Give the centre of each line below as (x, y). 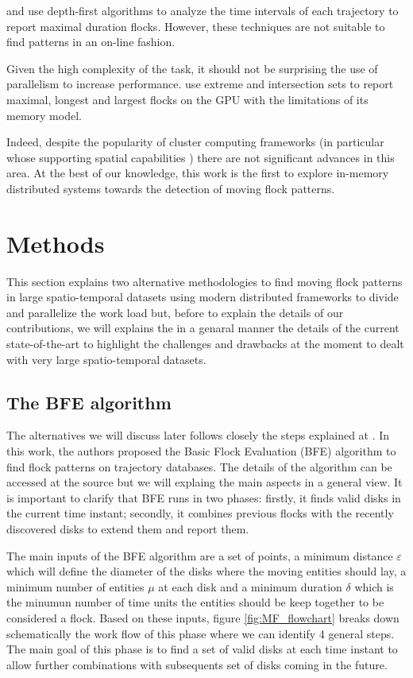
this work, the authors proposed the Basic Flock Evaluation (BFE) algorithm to (201, 451)
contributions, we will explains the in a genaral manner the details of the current (203, 328)
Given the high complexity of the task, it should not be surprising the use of (192, 68)
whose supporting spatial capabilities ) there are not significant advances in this (201, 157)
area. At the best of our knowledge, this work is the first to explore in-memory (198, 173)
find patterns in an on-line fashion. (91, 42)
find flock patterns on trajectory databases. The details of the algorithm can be (199, 466)
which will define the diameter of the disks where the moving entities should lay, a (206, 571)
